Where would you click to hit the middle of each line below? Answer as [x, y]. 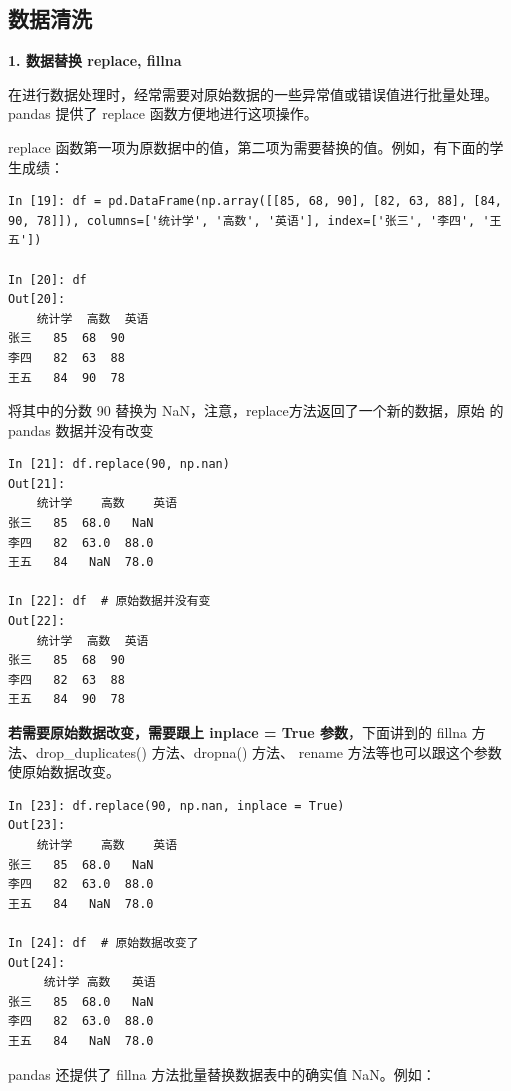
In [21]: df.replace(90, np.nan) [119, 464]
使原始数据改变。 [64, 771]
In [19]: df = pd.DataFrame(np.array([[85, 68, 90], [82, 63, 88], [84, [255, 201]
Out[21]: [37, 483]
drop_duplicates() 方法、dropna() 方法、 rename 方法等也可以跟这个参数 [268, 751]
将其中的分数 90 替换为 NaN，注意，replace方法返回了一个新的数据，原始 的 [256, 410]
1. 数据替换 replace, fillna [95, 60]
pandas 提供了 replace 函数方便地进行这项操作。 [163, 113]
